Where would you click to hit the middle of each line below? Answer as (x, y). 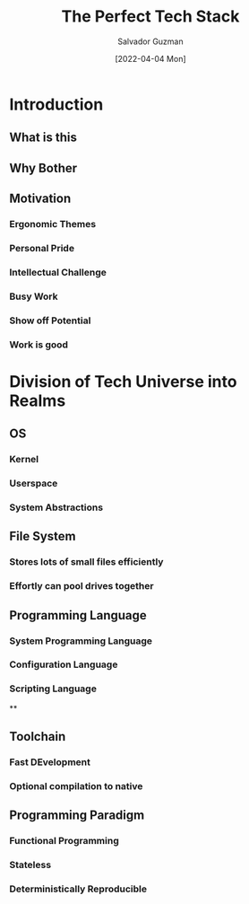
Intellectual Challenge (58, 272)
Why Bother (43, 168)
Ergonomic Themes (53, 224)
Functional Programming (64, 841)
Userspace (34, 484)
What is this (43, 138)
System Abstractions (56, 507)
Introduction (56, 104)
